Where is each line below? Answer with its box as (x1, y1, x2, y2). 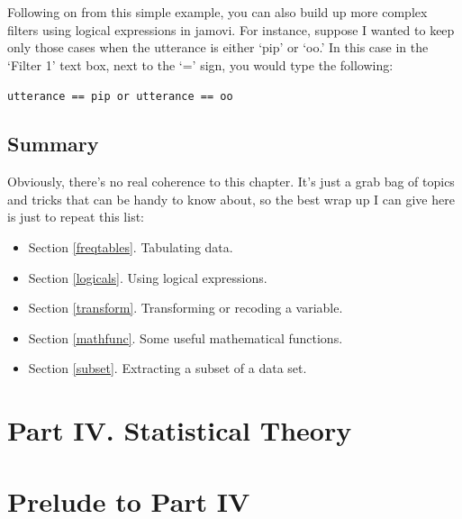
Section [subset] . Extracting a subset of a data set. (28, 359, 307, 378)
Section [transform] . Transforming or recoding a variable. (28, 298, 343, 317)
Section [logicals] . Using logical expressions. (28, 268, 267, 287)
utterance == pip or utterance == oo (7, 90, 233, 104)
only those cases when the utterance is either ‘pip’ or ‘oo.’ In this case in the (7, 38, 429, 57)
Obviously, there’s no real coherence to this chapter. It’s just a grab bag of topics (7, 172, 455, 191)
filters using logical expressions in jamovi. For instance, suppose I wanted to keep (7, 20, 455, 39)
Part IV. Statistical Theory (7, 412, 352, 449)
